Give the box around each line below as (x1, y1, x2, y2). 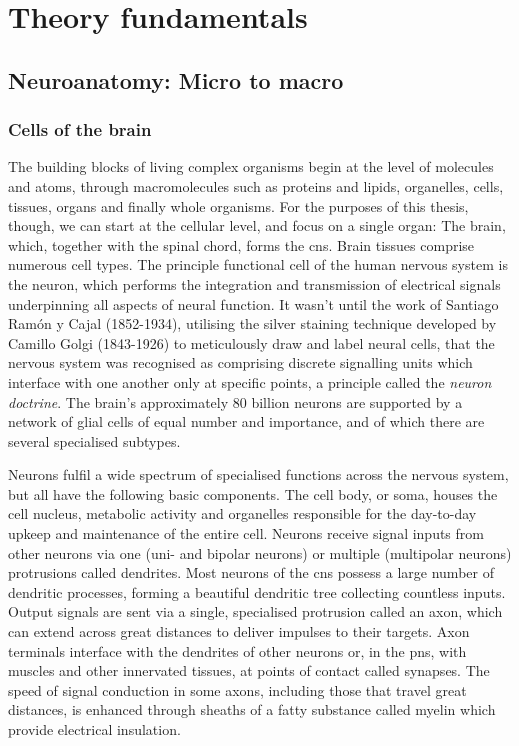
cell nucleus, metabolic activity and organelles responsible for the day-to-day (8, 503, 477, 524)
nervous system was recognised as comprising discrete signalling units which (8, 352, 473, 373)
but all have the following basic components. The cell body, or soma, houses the (8, 483, 498, 504)
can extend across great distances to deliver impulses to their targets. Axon (8, 621, 470, 642)
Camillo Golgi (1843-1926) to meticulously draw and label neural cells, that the (8, 332, 495, 353)
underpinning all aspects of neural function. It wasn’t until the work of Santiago (8, 293, 499, 314)
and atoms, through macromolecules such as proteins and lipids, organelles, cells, (8, 175, 504, 196)
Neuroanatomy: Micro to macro (8, 64, 344, 95)
